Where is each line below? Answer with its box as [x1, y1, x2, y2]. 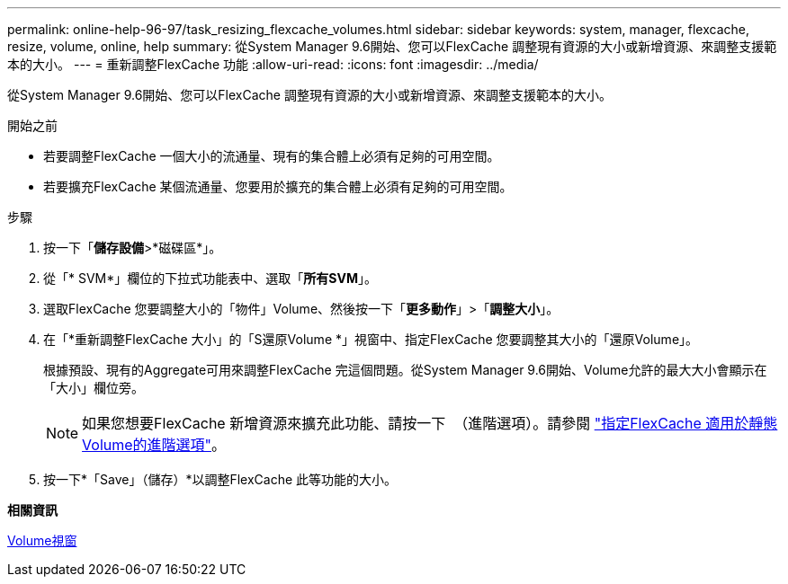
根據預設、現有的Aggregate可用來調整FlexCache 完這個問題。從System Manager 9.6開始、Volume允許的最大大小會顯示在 [43, 362, 767, 377]
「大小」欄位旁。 [43, 380, 144, 395]
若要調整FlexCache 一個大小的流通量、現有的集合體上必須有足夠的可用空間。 [43, 148, 500, 164]
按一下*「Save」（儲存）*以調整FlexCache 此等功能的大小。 [43, 472, 398, 487]
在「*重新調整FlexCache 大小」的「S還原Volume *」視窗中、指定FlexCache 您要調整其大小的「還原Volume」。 [43, 332, 699, 347]
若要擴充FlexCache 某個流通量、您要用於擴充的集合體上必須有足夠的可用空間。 [43, 179, 513, 194]
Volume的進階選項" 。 [82, 436, 227, 454]
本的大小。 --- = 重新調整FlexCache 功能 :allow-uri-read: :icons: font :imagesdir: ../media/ [7, 57, 539, 72]
